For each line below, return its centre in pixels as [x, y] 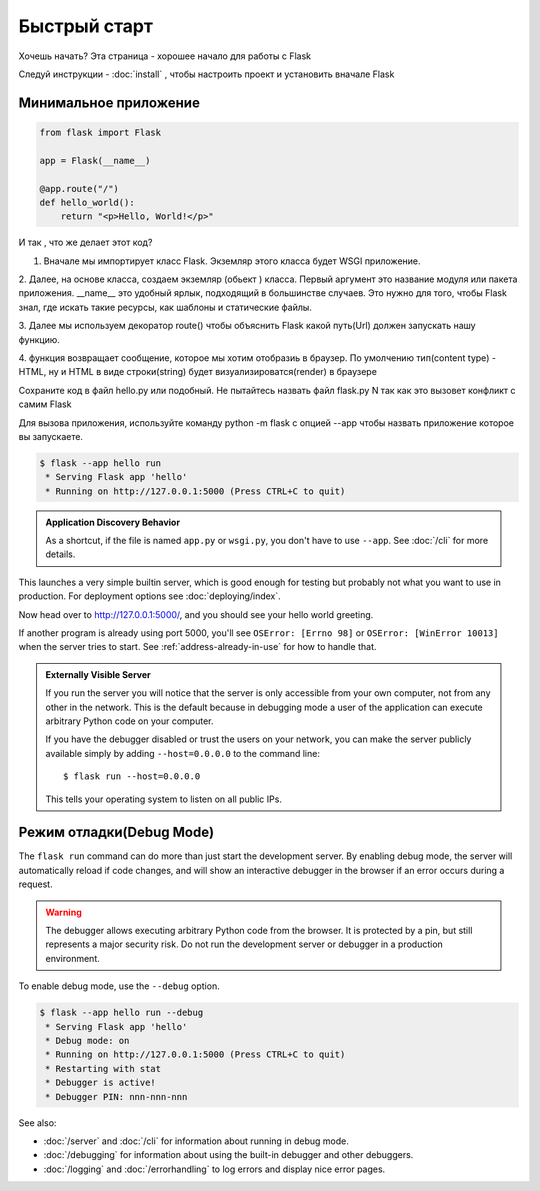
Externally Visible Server [98, 674]
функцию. [39, 339]
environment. [72, 958]
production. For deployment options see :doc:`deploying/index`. [150, 596]
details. [60, 554]
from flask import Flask [100, 132]
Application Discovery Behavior [112, 522]
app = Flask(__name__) [95, 160]
